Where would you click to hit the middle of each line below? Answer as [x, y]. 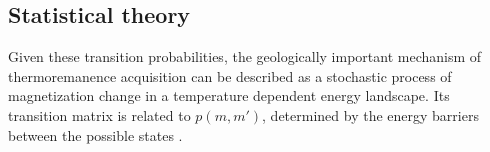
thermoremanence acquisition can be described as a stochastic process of [230, 75]
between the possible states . [95, 134]
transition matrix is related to [99, 114]
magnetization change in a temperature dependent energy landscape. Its [229, 95]
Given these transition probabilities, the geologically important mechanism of [245, 56]
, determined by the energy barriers [370, 114]
